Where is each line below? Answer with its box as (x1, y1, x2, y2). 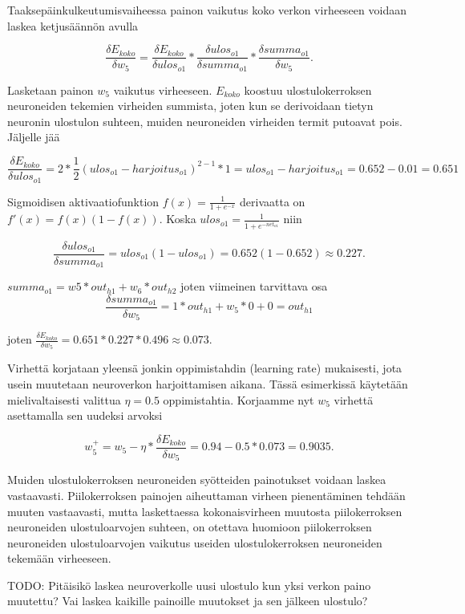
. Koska (159, 210, 196, 227)
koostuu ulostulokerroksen (244, 81, 372, 98)
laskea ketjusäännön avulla (7, 17, 139, 34)
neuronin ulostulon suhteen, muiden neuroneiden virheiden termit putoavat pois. (7, 112, 402, 129)
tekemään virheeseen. (7, 550, 111, 567)
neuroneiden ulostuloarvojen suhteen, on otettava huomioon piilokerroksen (7, 518, 372, 535)
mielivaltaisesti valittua (7, 391, 121, 408)
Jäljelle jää (7, 128, 60, 145)
